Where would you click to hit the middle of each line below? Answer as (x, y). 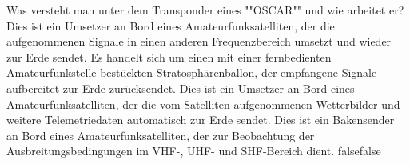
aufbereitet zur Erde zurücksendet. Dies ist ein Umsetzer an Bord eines (181, 88)
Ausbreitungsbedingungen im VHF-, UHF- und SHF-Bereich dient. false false (194, 151)
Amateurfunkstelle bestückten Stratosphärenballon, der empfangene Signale (192, 72)
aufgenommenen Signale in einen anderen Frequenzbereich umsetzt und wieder (199, 41)
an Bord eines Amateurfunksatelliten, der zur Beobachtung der (161, 135)
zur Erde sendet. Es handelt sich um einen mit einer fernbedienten (169, 56)
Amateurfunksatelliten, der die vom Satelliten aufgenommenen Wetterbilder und (203, 104)
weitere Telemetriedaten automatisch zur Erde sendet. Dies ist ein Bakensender (201, 120)
